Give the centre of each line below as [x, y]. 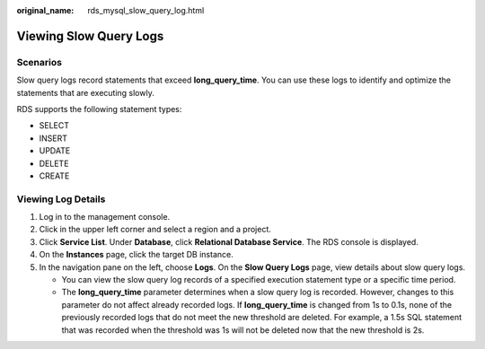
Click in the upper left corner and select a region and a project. [155, 230]
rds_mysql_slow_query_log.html [146, 10]
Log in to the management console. [105, 217]
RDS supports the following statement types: [99, 109]
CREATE [54, 176]
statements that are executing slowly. [85, 92]
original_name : [45, 10]
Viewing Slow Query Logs [90, 36]
